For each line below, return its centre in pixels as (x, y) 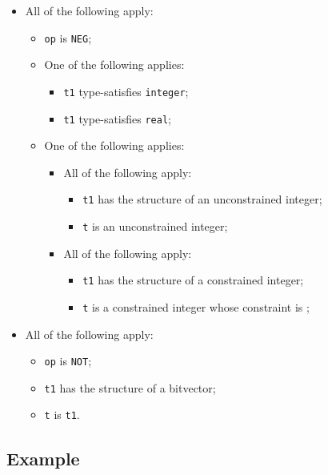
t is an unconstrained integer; (155, 226)
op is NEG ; (68, 37)
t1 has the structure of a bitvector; (130, 387)
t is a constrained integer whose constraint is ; (196, 306)
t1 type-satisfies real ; (117, 118)
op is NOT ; (68, 361)
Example (43, 458)
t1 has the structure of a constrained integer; (193, 280)
